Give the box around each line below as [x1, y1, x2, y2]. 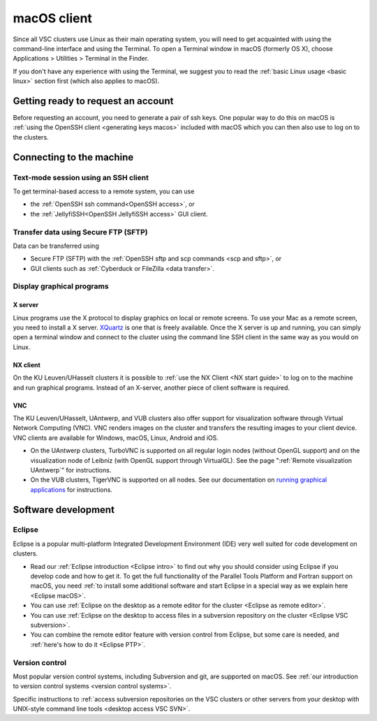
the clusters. [13, 133, 49, 141]
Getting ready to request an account [13, 95, 174, 107]
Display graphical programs [13, 281, 109, 291]
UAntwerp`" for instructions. [30, 466, 112, 474]
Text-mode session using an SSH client [13, 172, 149, 182]
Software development [13, 503, 115, 516]
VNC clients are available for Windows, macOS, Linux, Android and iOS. [13, 433, 219, 442]
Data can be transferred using [13, 241, 99, 250]
